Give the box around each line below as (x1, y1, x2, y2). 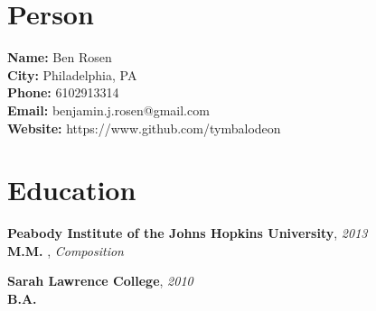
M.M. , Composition (7, 241, 124, 260)
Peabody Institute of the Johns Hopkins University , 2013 (7, 224, 368, 242)
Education (7, 171, 136, 208)
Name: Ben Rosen (7, 48, 112, 67)
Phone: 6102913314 (7, 83, 119, 102)
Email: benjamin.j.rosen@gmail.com (7, 100, 210, 119)
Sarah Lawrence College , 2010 (7, 271, 193, 290)
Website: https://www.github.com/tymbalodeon (7, 118, 281, 137)
